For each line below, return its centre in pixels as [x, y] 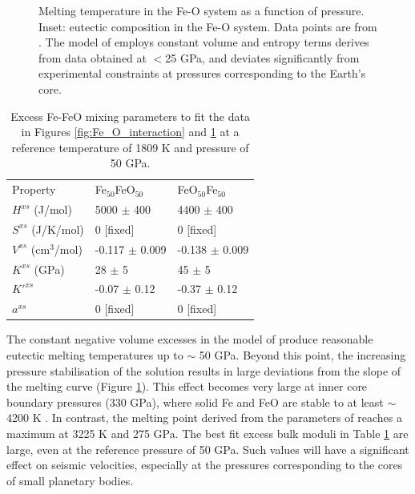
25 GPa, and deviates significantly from [262, 57]
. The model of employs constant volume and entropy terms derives [204, 42]
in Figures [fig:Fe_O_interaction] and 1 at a [130, 132]
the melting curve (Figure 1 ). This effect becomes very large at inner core [187, 386]
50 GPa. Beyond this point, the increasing [302, 354]
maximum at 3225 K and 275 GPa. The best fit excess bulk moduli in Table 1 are [207, 433]
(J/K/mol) [58, 229]
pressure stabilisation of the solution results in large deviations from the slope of [204, 370]
